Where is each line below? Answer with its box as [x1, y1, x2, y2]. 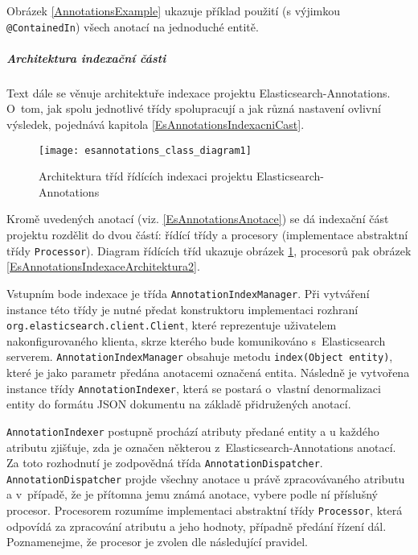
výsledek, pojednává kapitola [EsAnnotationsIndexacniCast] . [6, 116, 305, 132]
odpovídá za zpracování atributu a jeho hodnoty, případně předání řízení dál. [6, 517, 387, 534]
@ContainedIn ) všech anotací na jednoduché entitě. [6, 18, 259, 35]
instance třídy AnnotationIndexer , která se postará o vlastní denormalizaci [6, 379, 381, 396]
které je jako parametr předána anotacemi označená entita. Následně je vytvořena [6, 364, 410, 381]
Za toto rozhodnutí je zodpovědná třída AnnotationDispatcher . [6, 454, 323, 471]
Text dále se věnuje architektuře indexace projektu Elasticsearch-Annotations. [6, 84, 391, 101]
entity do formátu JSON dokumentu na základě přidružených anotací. [6, 396, 351, 412]
